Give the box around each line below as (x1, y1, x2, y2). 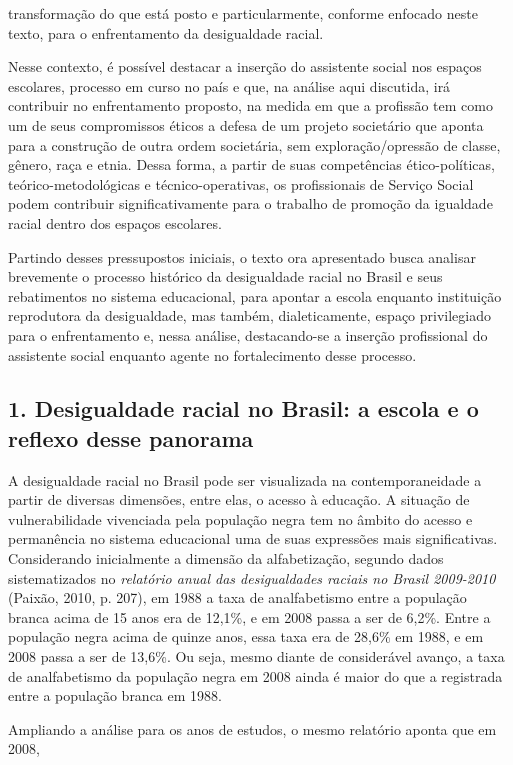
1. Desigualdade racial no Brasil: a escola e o (8, 393, 479, 424)
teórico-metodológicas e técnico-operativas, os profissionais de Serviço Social (8, 173, 474, 194)
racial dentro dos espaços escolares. (8, 212, 222, 233)
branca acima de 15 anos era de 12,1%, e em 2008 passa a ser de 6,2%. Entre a (8, 606, 491, 627)
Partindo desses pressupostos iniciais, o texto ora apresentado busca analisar (8, 246, 476, 267)
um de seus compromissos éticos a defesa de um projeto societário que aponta (8, 114, 484, 135)
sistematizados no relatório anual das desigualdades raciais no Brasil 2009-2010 (8, 567, 496, 588)
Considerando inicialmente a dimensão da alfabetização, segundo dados (8, 548, 444, 569)
